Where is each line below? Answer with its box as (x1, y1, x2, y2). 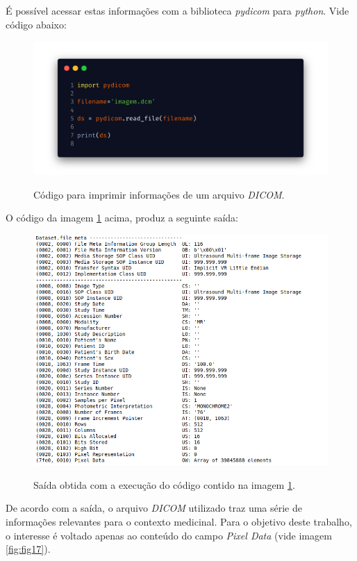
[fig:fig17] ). (6, 542, 51, 556)
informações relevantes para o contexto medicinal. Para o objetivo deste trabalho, (6, 514, 352, 528)
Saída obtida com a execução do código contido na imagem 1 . (33, 477, 295, 492)
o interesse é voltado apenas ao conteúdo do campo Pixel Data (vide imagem (6, 528, 332, 542)
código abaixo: (6, 17, 67, 31)
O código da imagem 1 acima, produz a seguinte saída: (6, 210, 239, 225)
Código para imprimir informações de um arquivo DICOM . (33, 187, 285, 201)
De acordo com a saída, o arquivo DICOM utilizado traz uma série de (6, 501, 302, 515)
